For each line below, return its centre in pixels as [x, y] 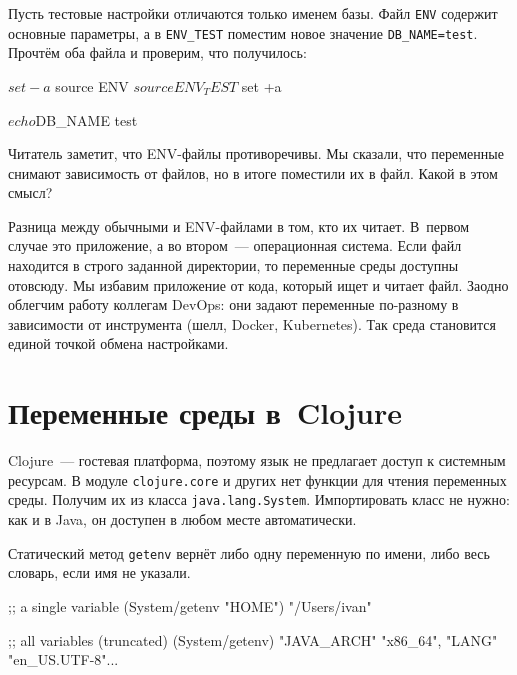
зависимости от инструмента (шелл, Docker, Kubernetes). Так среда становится [252, 323]
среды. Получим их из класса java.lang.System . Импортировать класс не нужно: [259, 499]
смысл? [30, 192]
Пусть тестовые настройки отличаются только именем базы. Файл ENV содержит [253, 13]
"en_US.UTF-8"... [63, 659]
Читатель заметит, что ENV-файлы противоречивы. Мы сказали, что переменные [256, 153]
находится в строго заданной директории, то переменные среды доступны [233, 265]
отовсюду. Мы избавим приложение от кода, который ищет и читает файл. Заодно [258, 284]
